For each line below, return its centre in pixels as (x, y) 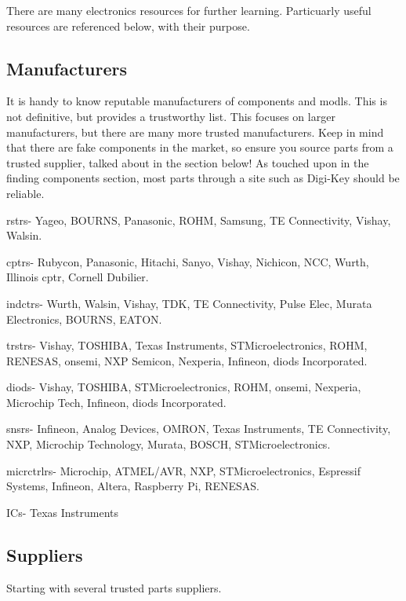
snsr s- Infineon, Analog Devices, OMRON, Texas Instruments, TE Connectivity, (199, 429)
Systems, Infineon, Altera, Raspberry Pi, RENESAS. (133, 486)
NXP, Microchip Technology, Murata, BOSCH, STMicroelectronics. (169, 444)
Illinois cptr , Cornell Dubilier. (78, 277)
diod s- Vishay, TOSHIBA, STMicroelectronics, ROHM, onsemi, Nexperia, (184, 387)
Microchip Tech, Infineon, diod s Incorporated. (116, 402)
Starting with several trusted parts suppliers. (114, 587)
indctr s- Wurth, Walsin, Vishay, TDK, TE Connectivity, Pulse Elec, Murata (189, 303)
